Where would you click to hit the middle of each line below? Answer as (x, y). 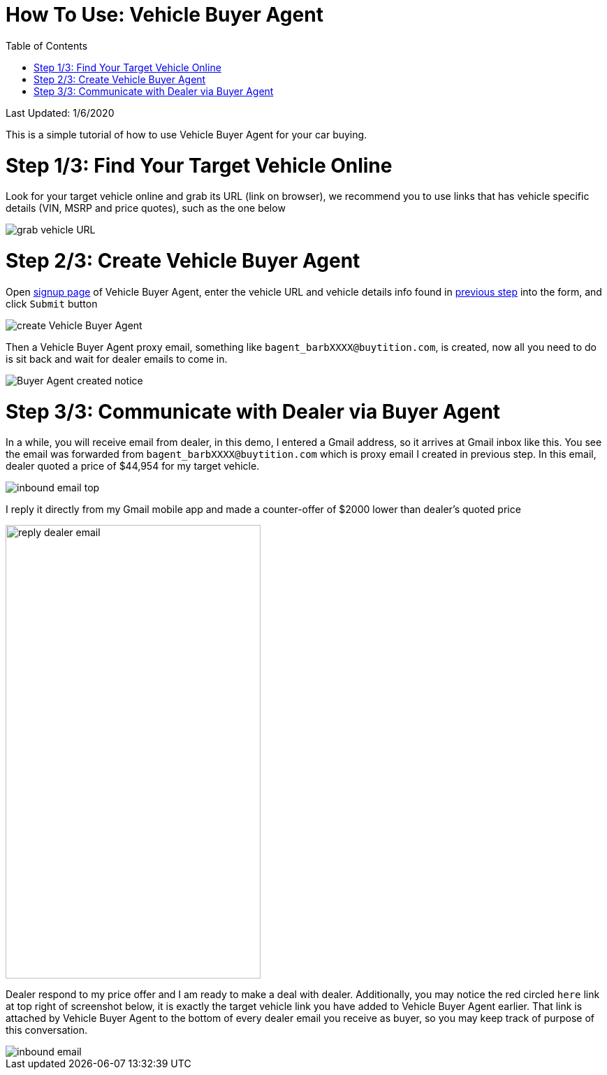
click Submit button (52, 303)
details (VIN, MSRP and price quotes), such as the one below (146, 208)
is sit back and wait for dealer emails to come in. (117, 359)
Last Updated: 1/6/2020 (60, 113)
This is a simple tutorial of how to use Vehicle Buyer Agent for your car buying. (187, 134)
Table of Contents (47, 45)
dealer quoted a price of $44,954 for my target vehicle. (133, 466)
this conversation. (46, 1030)
